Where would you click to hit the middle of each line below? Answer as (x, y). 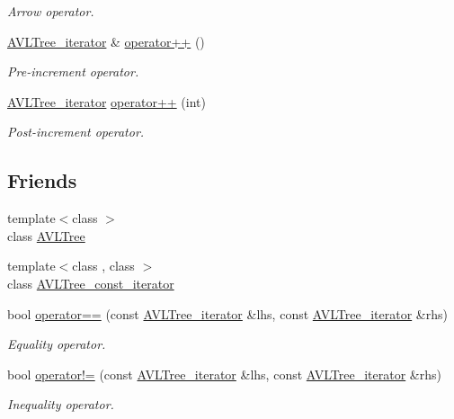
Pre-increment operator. (73, 71)
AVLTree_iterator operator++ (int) (107, 101)
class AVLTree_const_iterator (91, 283)
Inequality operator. (61, 404)
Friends (42, 180)
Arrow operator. (51, 11)
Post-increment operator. (76, 132)
